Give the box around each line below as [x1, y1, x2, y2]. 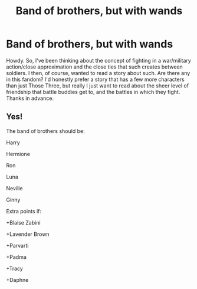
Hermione [6, 150, 31, 157]
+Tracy [6, 265, 24, 272]
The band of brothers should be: [6, 127, 85, 134]
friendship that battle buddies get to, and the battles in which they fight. [6, 88, 180, 95]
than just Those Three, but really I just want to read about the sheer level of [6, 82, 189, 89]
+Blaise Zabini [6, 219, 41, 226]
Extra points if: [6, 207, 41, 215]
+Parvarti [6, 242, 29, 249]
